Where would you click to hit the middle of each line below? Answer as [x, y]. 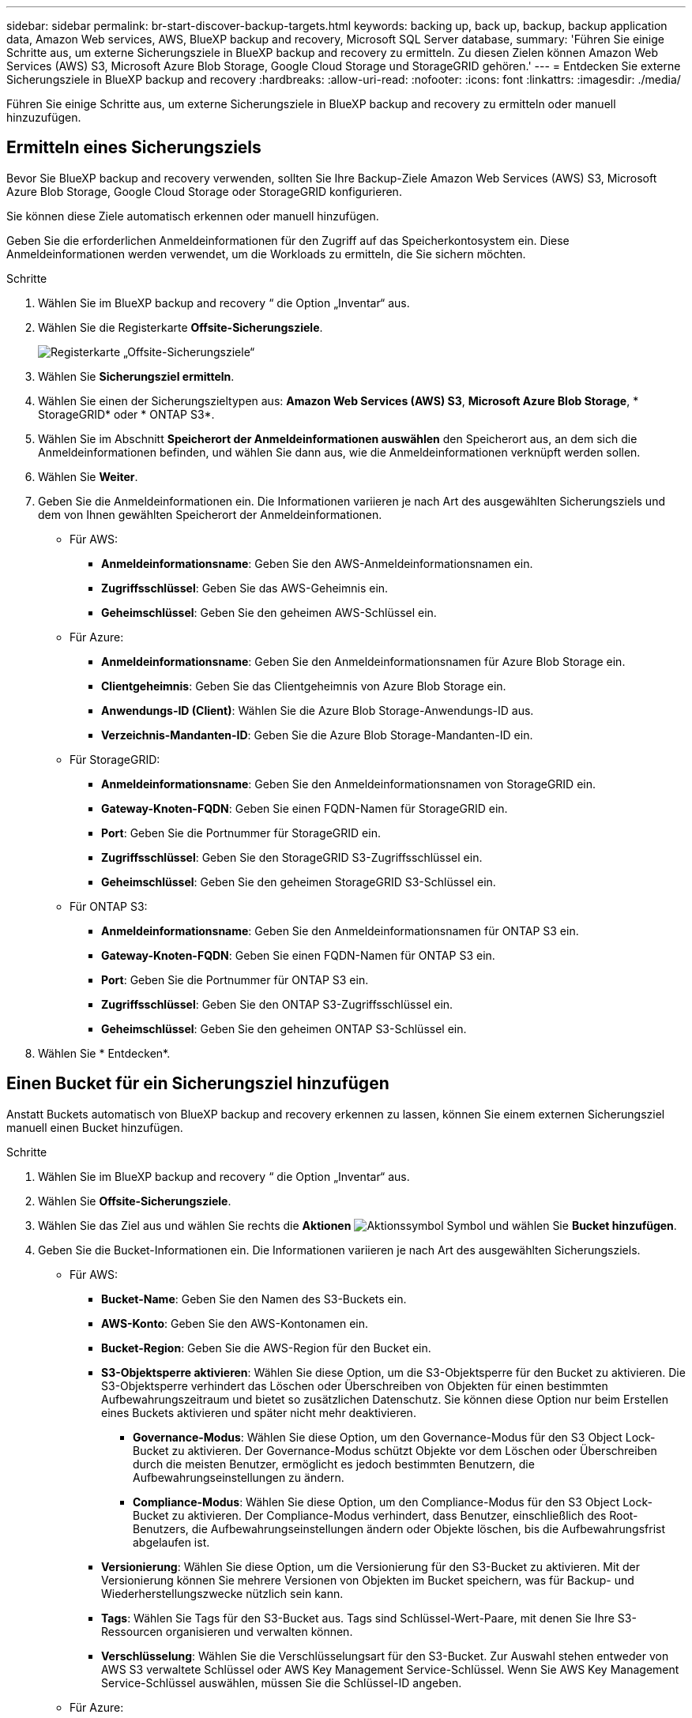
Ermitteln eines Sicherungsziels [134, 148]
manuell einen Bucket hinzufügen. [95, 1127]
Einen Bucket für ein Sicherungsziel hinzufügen [198, 1084]
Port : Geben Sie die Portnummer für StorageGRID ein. [241, 833]
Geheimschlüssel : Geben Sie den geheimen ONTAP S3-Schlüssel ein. [284, 1028]
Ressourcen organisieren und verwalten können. [227, 1631]
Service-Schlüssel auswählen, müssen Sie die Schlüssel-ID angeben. [282, 1682]
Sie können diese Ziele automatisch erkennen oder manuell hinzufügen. [193, 216]
